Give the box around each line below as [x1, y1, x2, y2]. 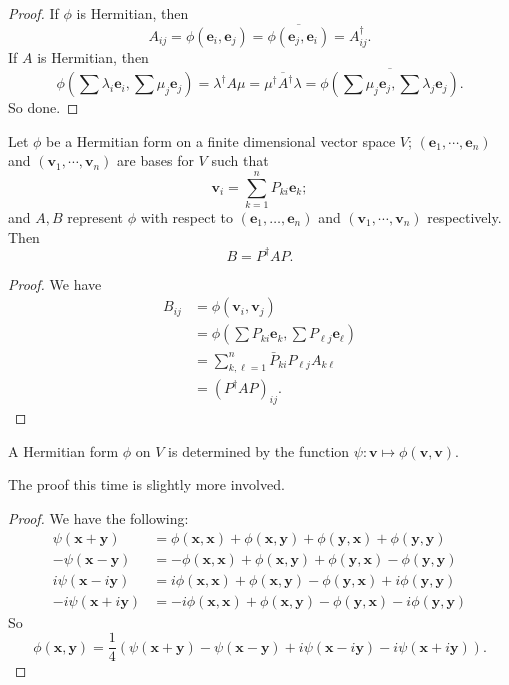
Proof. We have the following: [8, 507, 189, 528]
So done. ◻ [8, 97, 79, 118]
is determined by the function [168, 440, 350, 461]
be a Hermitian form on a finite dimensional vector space [46, 130, 396, 151]
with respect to [140, 206, 233, 227]
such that [211, 150, 269, 171]
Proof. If [8, 3, 59, 23]
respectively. [427, 206, 502, 227]
